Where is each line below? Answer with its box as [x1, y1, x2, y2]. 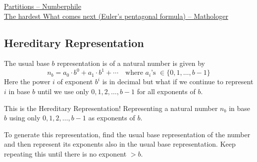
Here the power [4, 76, 51, 87]
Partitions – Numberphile [4, 1, 81, 11]
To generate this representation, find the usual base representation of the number [4, 129, 251, 139]
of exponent [57, 76, 93, 87]
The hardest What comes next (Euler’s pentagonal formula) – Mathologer [4, 10, 228, 21]
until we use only [37, 86, 89, 97]
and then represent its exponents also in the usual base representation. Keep [4, 139, 236, 149]
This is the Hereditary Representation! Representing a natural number [4, 103, 218, 113]
